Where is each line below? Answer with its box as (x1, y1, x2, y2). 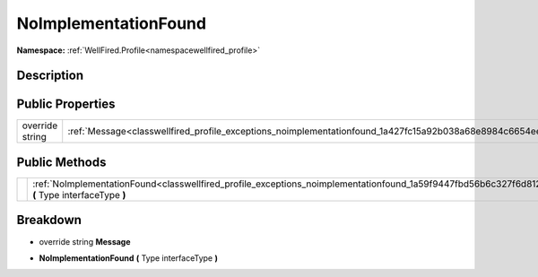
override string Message (39, 236, 131, 247)
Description (16, 68, 84, 83)
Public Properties (16, 97, 116, 112)
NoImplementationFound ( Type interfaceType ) (39, 252, 219, 264)
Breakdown (16, 212, 82, 228)
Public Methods (16, 154, 107, 169)
